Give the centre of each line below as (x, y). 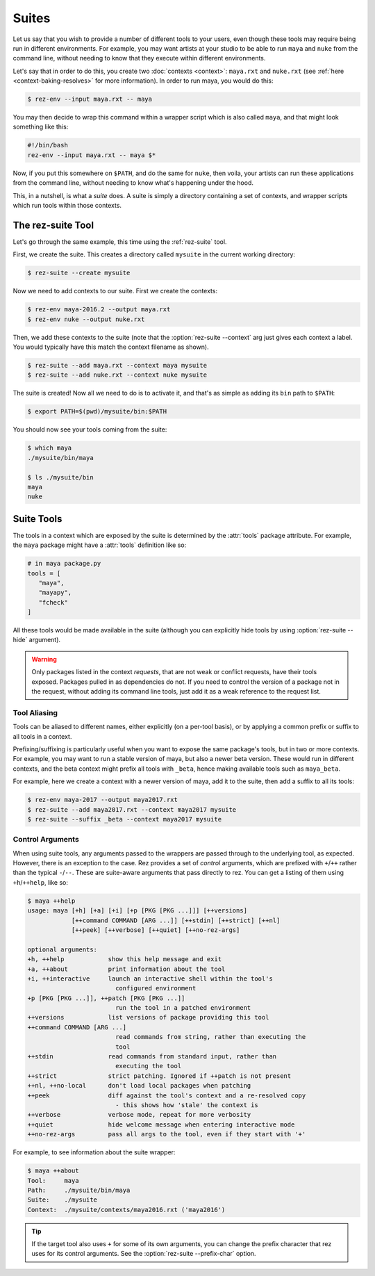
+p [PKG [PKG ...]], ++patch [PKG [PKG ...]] (106, 998)
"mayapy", (55, 593)
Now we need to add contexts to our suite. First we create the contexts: (115, 291)
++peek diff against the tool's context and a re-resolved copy (167, 1095)
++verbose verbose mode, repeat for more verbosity (139, 1115)
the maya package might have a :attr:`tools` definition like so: (100, 545)
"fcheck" (53, 602)
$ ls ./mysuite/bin (60, 477)
